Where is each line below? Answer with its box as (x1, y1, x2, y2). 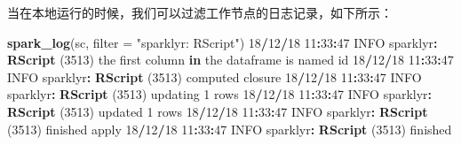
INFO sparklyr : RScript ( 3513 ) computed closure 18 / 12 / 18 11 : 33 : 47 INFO (7, 67, 422, 86)
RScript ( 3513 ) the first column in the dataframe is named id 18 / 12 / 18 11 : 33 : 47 (7, 50, 454, 69)
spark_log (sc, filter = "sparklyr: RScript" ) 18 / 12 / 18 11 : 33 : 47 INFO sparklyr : (7, 33, 438, 51)
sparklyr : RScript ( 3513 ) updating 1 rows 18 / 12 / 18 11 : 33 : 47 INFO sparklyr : (7, 85, 433, 103)
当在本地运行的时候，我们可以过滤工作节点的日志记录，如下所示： (7, 4, 393, 21)
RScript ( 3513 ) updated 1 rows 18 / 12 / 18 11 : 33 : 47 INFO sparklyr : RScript (7, 102, 428, 120)
